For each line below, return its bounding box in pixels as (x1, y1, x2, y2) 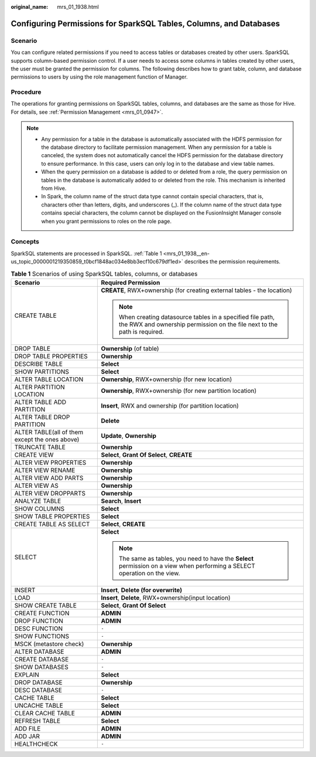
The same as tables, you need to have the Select (119, 554, 254, 562)
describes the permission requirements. (184, 258, 281, 265)
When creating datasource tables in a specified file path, (119, 313, 275, 321)
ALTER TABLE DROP (14, 413, 70, 421)
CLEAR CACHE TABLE (14, 709, 75, 717)
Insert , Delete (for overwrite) (101, 586, 183, 594)
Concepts (11, 237, 40, 246)
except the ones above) (14, 435, 80, 443)
